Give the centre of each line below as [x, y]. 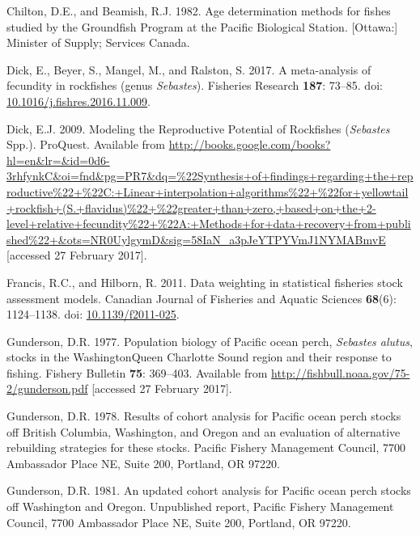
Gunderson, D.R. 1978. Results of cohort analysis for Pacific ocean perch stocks [204, 416]
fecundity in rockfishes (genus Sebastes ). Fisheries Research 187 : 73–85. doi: [195, 85]
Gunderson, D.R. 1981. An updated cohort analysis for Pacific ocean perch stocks [209, 490]
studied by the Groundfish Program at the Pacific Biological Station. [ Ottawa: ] [202, 26]
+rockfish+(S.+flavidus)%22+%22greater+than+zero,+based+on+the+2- [191, 207]
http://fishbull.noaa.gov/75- [341, 372]
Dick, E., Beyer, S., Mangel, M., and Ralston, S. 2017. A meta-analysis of [189, 69]
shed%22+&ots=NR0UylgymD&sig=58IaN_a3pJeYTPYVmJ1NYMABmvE [196, 239]
